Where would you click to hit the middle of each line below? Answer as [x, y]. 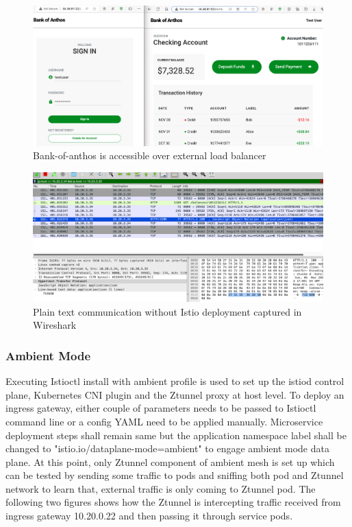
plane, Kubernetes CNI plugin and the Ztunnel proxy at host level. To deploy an [175, 394]
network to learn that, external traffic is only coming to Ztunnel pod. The [161, 488]
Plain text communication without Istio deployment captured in [167, 311]
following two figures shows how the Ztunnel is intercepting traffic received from [173, 502]
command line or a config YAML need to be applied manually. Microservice [164, 421]
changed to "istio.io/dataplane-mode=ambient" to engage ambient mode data [167, 448]
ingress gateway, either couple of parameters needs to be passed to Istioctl [161, 408]
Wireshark [55, 325]
